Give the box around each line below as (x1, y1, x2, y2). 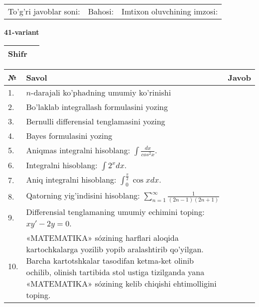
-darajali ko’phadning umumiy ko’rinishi (31, 86, 171, 98)
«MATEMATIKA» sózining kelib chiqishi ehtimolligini (26, 277, 217, 289)
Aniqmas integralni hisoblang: (26, 144, 130, 156)
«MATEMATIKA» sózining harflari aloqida (26, 231, 179, 243)
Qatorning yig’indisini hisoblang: (26, 189, 140, 201)
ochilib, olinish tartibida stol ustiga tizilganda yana (26, 266, 205, 278)
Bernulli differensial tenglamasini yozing (26, 115, 165, 127)
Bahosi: (88, 5, 114, 17)
